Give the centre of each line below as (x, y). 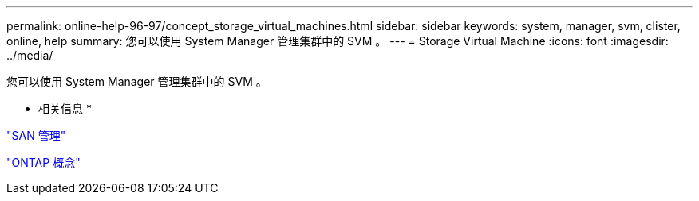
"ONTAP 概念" (43, 162)
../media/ (30, 55)
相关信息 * (65, 108)
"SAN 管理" (36, 135)
